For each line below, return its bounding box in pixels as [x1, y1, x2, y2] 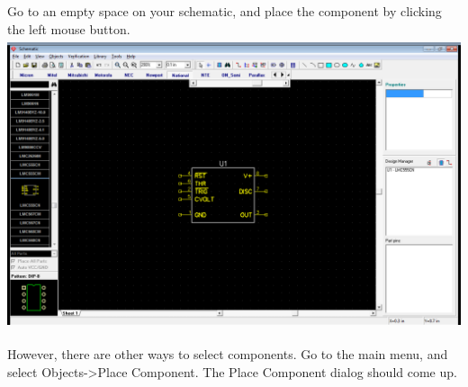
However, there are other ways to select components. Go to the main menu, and [7, 344, 448, 363]
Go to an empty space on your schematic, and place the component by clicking [7, 2, 442, 20]
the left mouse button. [7, 19, 130, 38]
